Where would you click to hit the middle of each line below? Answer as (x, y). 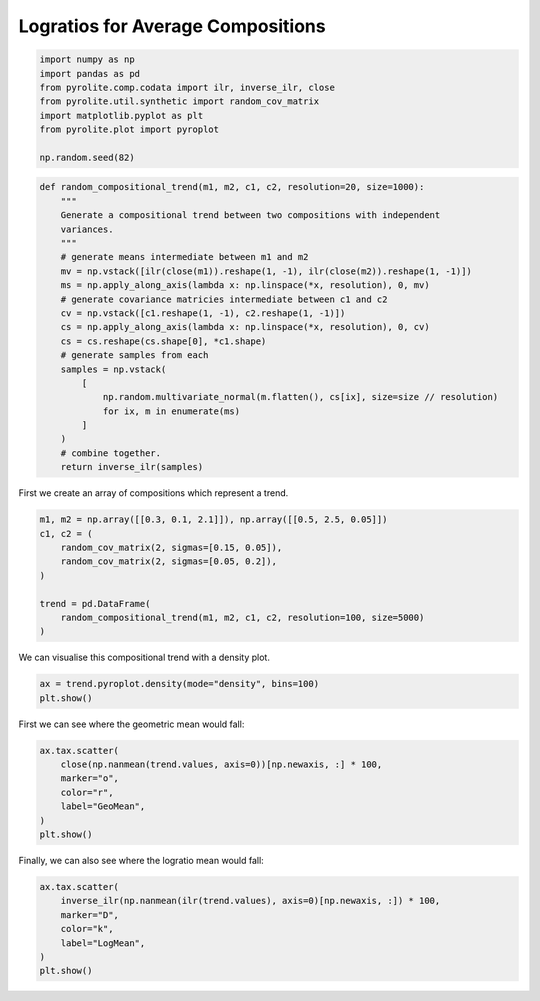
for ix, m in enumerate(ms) (171, 411)
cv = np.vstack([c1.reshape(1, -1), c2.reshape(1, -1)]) (203, 313)
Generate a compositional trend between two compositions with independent (250, 215)
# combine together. (111, 453)
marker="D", (90, 914)
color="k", (87, 929)
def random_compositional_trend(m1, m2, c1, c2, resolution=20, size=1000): (232, 187)
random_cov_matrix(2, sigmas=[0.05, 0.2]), (168, 561)
